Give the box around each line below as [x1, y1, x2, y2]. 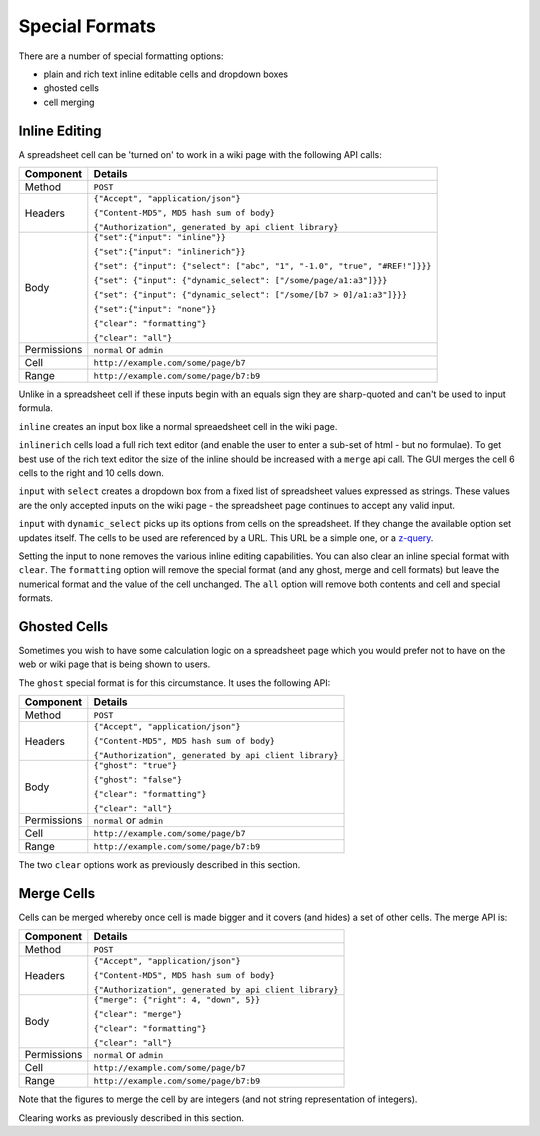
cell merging [43, 96, 95, 108]
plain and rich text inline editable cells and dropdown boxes [43, 68, 289, 80]
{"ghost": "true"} [93, 760, 178, 771]
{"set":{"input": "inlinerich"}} [93, 246, 246, 257]
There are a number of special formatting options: [18, 50, 224, 62]
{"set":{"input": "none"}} [93, 304, 217, 315]
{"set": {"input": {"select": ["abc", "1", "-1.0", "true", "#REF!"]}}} [93, 261, 432, 272]
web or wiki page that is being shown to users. [18, 658, 211, 670]
